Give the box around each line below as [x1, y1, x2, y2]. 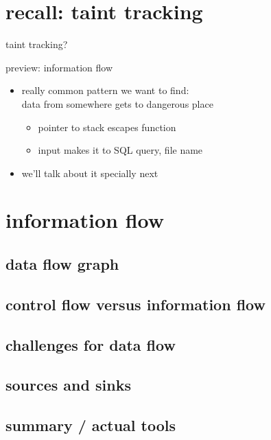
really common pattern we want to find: [21, 83, 189, 97]
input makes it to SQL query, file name [38, 143, 203, 157]
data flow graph [5, 253, 119, 275]
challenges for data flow [5, 334, 176, 355]
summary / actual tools [5, 415, 176, 436]
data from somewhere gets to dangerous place [21, 96, 213, 111]
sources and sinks [5, 374, 131, 395]
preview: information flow [5, 60, 113, 74]
